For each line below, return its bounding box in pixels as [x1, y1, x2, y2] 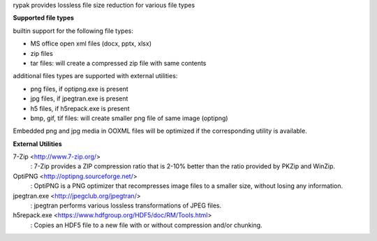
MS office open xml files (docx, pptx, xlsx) [30, 39, 152, 48]
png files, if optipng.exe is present [30, 85, 128, 93]
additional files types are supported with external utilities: [13, 72, 178, 80]
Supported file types [13, 14, 75, 22]
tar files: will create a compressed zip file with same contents [30, 59, 207, 67]
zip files [30, 49, 54, 57]
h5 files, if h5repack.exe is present [30, 104, 130, 112]
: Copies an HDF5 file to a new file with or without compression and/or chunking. [30, 221, 263, 229]
